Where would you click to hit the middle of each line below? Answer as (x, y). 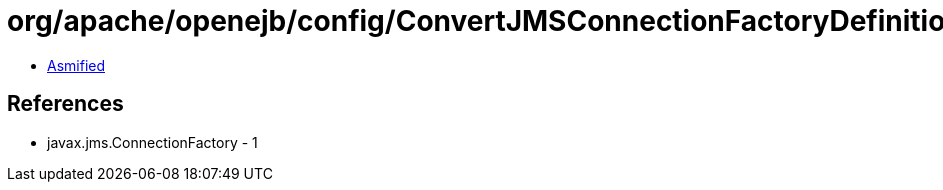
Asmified (76, 65)
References (65, 104)
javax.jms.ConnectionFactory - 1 (152, 142)
